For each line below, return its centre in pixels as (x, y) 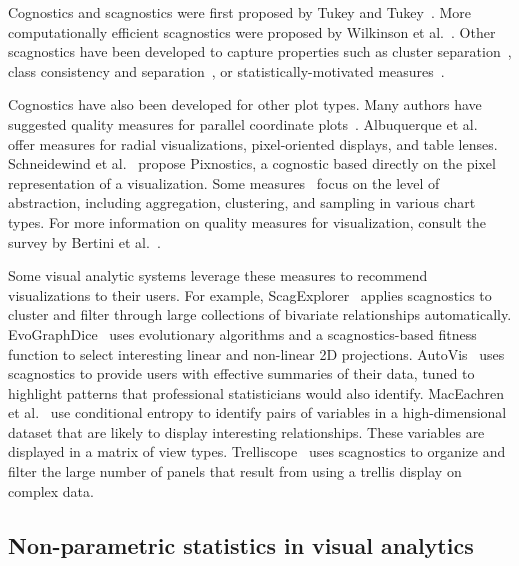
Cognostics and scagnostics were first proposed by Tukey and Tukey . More (240, 12)
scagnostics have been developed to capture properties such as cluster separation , (260, 51)
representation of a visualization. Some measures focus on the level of (224, 182)
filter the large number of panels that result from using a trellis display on (235, 471)
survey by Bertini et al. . (84, 241)
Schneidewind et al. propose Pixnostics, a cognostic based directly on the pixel (252, 163)
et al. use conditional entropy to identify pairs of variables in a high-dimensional (257, 412)
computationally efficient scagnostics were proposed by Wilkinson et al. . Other (252, 31)
